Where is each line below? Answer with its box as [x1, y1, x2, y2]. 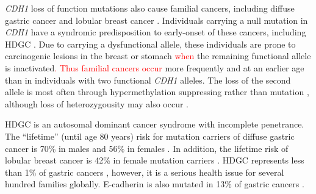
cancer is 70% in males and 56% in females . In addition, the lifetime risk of [5, 142, 289, 154]
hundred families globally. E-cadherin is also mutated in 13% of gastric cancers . [5, 178, 304, 190]
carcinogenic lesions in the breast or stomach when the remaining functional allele [5, 49, 311, 62]
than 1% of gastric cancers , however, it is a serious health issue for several [5, 165, 284, 178]
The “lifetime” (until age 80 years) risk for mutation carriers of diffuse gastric [5, 129, 295, 142]
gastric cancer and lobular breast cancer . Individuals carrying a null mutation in [5, 13, 308, 26]
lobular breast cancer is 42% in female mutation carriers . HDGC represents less [5, 154, 304, 167]
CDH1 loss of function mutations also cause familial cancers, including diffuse [5, 2, 295, 14]
